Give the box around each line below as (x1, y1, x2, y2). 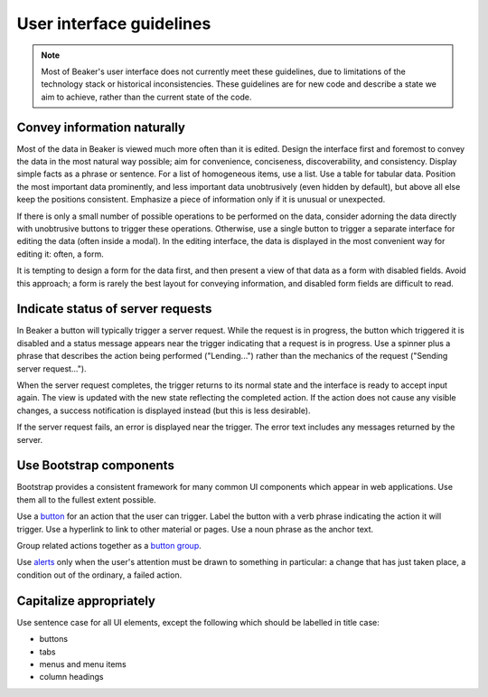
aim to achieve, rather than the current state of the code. (41, 91, 252, 102)
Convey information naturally (16, 119, 185, 135)
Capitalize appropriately (16, 593, 156, 608)
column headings (39, 672, 104, 683)
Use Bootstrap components (16, 457, 175, 474)
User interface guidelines (16, 14, 211, 33)
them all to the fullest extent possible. (16, 494, 157, 505)
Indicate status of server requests (16, 301, 212, 316)
